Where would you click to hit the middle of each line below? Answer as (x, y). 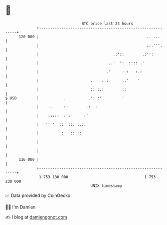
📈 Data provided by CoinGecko (38, 195)
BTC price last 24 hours (108, 24)
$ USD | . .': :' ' (65, 98)
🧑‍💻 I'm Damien (21, 207)
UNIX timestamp (106, 186)
